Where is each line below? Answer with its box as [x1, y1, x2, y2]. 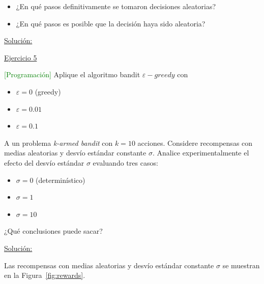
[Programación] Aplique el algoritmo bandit [4, 69, 140, 80]
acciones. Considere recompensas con [137, 137, 253, 148]
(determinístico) [36, 174, 85, 185]
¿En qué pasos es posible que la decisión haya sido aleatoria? [16, 18, 206, 28]
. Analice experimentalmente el [152, 147, 249, 158]
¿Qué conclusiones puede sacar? [4, 226, 103, 236]
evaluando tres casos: [93, 157, 158, 168]
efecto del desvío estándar [4, 157, 84, 168]
